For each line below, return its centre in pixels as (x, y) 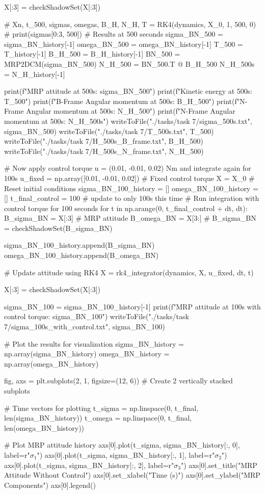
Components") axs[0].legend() (50, 485)
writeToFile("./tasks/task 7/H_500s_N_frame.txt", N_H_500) (104, 151)
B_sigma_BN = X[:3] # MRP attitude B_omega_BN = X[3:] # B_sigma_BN (130, 218)
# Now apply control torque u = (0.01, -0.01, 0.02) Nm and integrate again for (128, 168)
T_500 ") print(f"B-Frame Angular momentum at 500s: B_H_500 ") (109, 101)
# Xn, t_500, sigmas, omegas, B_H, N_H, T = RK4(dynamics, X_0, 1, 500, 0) (130, 24)
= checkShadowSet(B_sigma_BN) (58, 228)
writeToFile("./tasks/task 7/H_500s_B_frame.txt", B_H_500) (104, 141)
